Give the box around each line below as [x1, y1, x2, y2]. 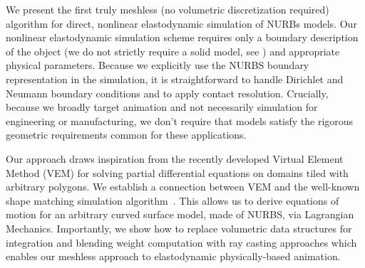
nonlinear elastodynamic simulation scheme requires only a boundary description [6, 30, 359, 45]
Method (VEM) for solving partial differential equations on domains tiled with [6, 165, 349, 180]
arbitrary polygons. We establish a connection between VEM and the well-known [6, 179, 360, 194]
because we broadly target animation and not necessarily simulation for [6, 100, 318, 114]
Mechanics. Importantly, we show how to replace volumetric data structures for [6, 220, 352, 235]
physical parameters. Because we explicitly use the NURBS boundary [6, 58, 309, 73]
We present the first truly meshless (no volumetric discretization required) [6, 2, 329, 16]
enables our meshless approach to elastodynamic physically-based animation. [6, 249, 341, 264]
